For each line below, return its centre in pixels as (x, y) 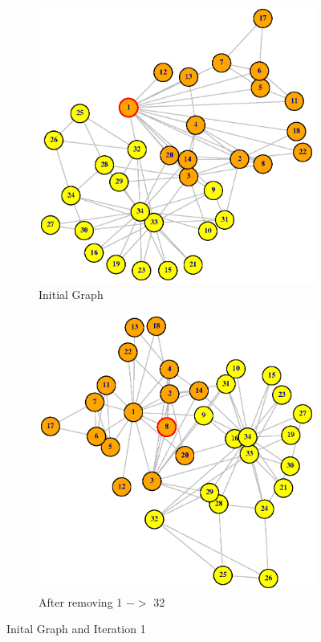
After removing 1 (81, 601)
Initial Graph (71, 294)
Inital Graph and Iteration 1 (76, 629)
